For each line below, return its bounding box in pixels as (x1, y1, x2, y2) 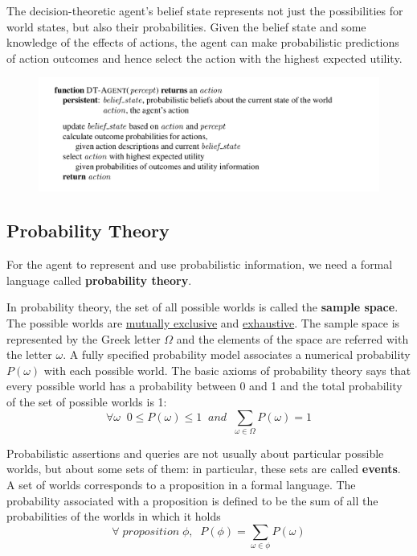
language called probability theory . (6, 271, 192, 288)
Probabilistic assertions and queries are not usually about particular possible (6, 444, 384, 461)
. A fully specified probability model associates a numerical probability (63, 346, 411, 363)
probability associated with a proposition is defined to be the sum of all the (6, 492, 378, 509)
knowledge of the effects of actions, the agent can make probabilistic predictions (6, 34, 399, 51)
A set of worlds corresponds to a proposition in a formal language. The (6, 476, 356, 493)
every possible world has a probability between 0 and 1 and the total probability (6, 377, 403, 394)
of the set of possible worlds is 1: (6, 393, 167, 410)
